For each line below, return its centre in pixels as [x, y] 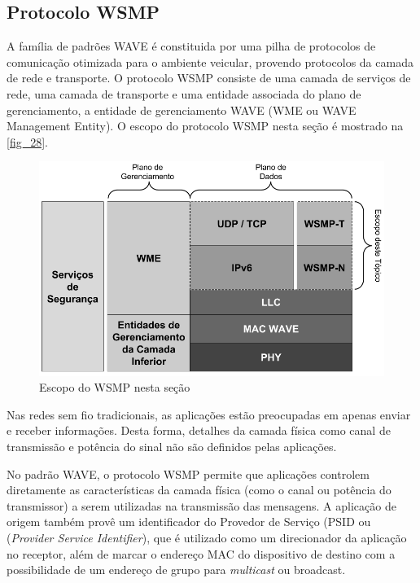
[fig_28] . [27, 141]
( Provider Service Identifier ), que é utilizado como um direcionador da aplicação [207, 538]
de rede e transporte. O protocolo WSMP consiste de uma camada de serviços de [209, 78]
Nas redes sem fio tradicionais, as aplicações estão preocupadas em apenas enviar [209, 414]
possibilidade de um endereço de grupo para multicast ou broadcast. [176, 570]
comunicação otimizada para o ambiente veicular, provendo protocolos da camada [210, 61]
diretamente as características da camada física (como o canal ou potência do [199, 490]
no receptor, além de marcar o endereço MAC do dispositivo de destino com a [201, 553]
